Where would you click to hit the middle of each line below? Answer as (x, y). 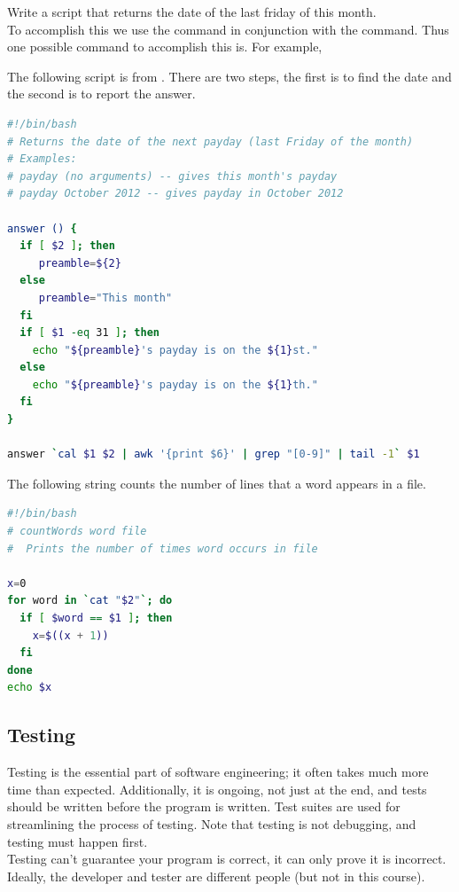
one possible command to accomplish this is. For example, (165, 47)
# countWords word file (77, 532)
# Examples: (42, 159)
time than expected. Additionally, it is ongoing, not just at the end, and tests (217, 789)
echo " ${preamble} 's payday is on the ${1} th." (175, 384)
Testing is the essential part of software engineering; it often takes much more (218, 772)
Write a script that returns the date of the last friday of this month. (192, 12)
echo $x (30, 688)
